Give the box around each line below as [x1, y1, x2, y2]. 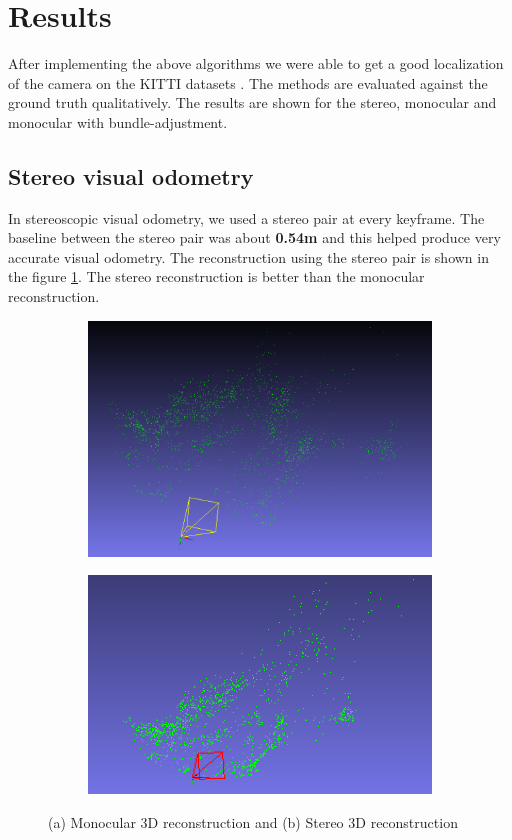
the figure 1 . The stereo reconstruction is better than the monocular [8, 266, 425, 287]
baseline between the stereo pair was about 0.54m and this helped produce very [8, 227, 501, 248]
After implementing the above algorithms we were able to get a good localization [8, 53, 504, 74]
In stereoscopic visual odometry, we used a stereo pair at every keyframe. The [8, 207, 485, 228]
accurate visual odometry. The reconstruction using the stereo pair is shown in [8, 246, 489, 267]
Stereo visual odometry [8, 160, 254, 191]
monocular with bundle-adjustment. [8, 111, 228, 132]
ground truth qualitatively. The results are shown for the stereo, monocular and [8, 92, 497, 113]
